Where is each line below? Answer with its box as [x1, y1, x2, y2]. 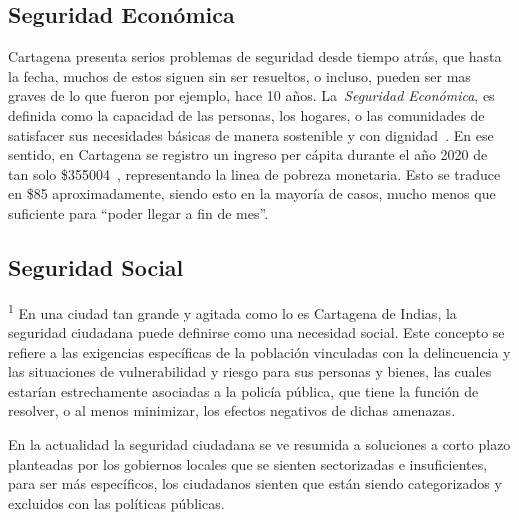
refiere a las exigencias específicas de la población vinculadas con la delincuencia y [8, 341, 511, 362]
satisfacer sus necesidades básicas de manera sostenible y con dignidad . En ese [8, 124, 494, 145]
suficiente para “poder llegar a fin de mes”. [8, 202, 269, 223]
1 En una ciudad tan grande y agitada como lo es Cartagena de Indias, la [8, 299, 457, 323]
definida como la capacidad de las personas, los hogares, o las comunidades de [8, 104, 485, 125]
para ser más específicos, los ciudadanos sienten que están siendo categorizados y [8, 473, 502, 494]
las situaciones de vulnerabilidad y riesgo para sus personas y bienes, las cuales [8, 361, 492, 382]
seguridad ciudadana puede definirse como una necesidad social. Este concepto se [8, 322, 505, 342]
